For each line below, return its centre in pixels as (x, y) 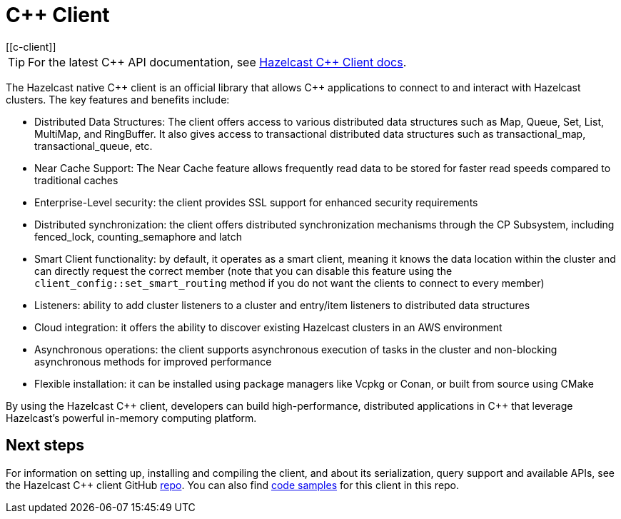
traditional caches (76, 180)
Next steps (45, 445)
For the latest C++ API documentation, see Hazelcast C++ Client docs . (217, 62)
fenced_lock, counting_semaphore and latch (138, 236)
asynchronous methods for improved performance (153, 361)
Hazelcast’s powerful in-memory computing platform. (131, 418)
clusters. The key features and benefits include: (118, 99)
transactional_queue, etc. (94, 146)
